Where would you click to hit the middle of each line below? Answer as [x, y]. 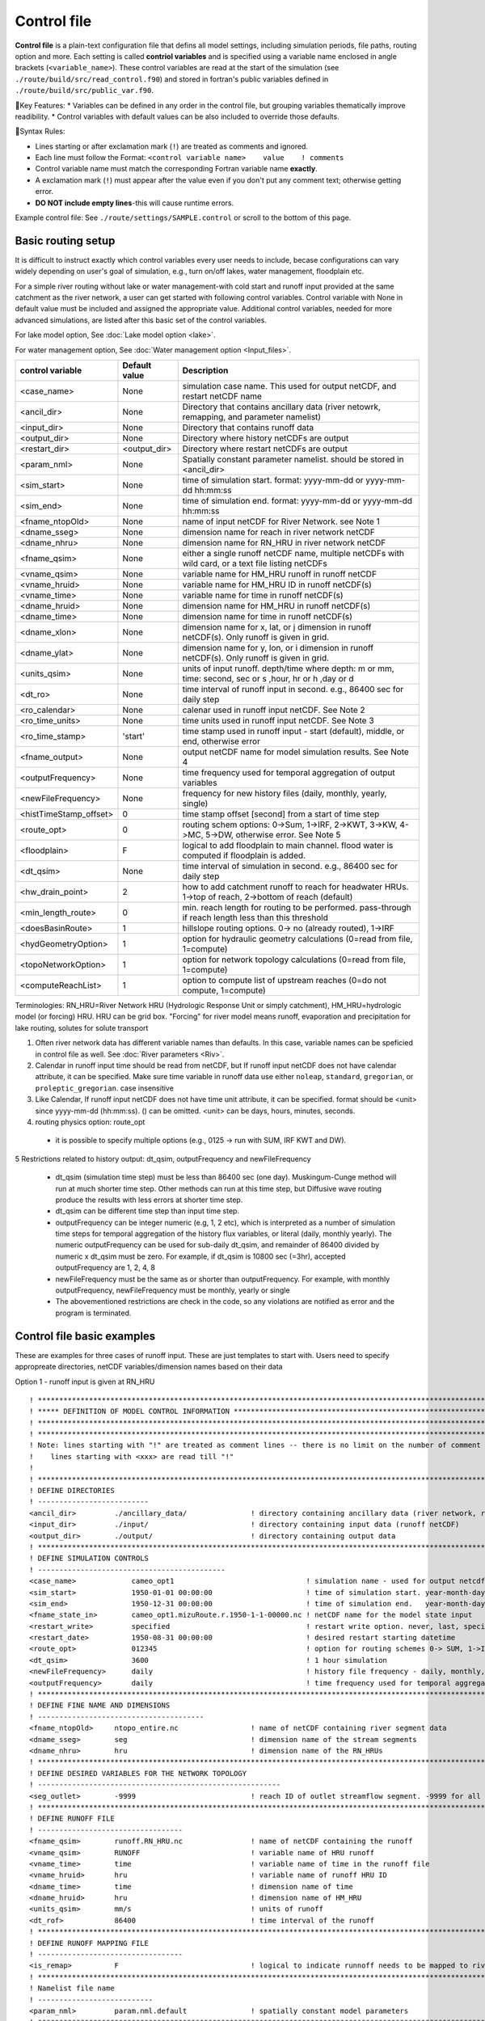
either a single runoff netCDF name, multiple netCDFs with [293, 554]
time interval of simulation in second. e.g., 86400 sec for [290, 867]
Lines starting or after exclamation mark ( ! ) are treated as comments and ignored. [172, 146]
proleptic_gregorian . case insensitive [104, 1088]
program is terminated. [93, 1313]
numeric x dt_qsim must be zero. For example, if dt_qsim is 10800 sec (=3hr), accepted [201, 1256]
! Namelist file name [72, 1988]
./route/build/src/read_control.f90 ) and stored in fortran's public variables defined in [172, 79]
